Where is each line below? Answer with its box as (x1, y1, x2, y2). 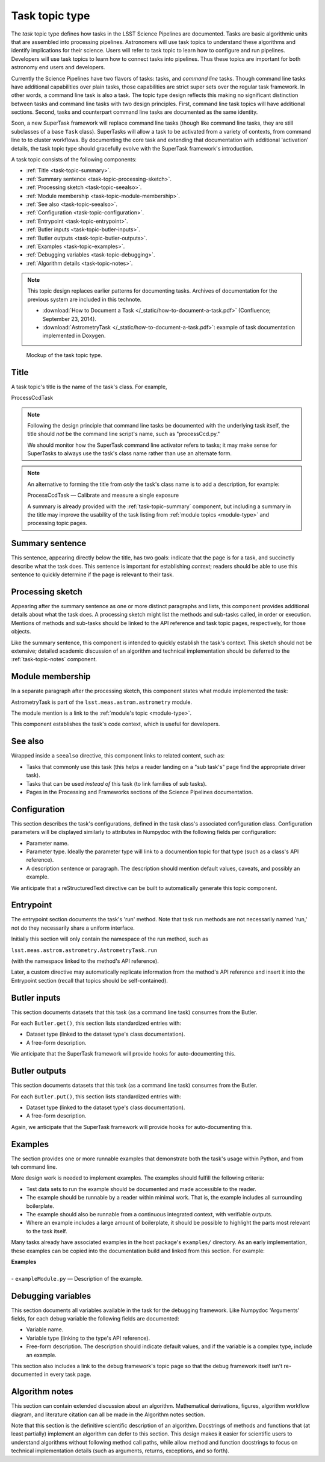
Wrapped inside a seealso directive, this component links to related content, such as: (11, 752, 225, 759)
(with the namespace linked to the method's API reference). (11, 957, 159, 965)
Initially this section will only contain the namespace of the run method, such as (11, 935, 209, 942)
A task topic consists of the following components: (11, 156, 137, 163)
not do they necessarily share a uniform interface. (11, 924, 135, 932)
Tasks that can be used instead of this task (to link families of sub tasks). (26, 780, 207, 787)
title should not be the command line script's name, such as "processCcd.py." (27, 431, 220, 438)
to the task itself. (26, 1227, 67, 1234)
